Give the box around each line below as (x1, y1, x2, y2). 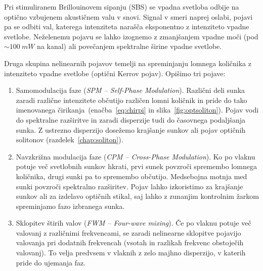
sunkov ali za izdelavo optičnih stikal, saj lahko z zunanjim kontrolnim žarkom (16, 191, 259, 201)
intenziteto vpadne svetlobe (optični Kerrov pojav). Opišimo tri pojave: (4, 68, 226, 78)
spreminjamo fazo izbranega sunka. (16, 200, 125, 211)
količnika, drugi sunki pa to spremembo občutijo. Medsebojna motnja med (16, 171, 247, 181)
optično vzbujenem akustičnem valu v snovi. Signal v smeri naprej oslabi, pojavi (4, 11, 253, 22)
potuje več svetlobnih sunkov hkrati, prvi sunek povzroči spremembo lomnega (16, 161, 257, 172)
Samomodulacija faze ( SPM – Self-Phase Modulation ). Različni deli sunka (16, 85, 245, 95)
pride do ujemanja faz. (16, 257, 86, 267)
